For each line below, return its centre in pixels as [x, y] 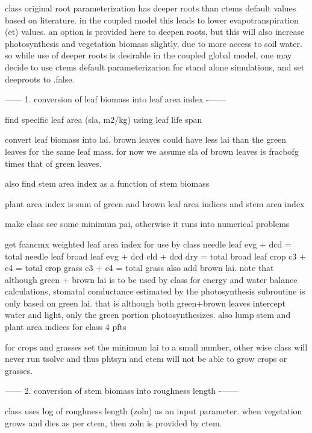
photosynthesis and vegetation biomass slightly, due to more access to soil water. [154, 43]
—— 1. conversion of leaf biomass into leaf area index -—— [115, 99]
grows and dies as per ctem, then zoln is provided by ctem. [114, 422]
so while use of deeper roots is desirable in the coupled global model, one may [148, 55]
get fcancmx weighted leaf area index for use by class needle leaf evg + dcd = [148, 244]
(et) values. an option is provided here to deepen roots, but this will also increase [155, 32]
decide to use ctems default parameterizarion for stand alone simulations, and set [155, 67]
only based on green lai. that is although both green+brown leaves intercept [145, 303]
